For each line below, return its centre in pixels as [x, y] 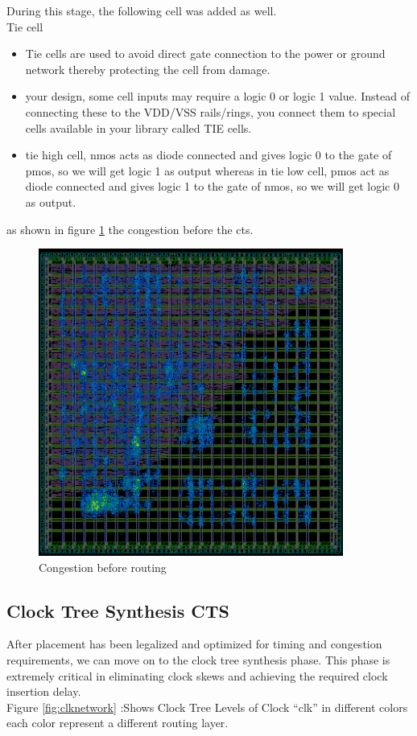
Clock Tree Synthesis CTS [118, 610]
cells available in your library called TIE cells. [138, 127]
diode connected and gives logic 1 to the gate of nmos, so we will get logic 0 [212, 186]
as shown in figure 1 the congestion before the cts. [130, 229]
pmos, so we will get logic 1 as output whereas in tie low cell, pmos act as [207, 170]
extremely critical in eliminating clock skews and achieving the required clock [197, 675]
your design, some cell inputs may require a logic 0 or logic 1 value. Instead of [217, 96]
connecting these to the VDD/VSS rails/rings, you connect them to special [211, 111]
